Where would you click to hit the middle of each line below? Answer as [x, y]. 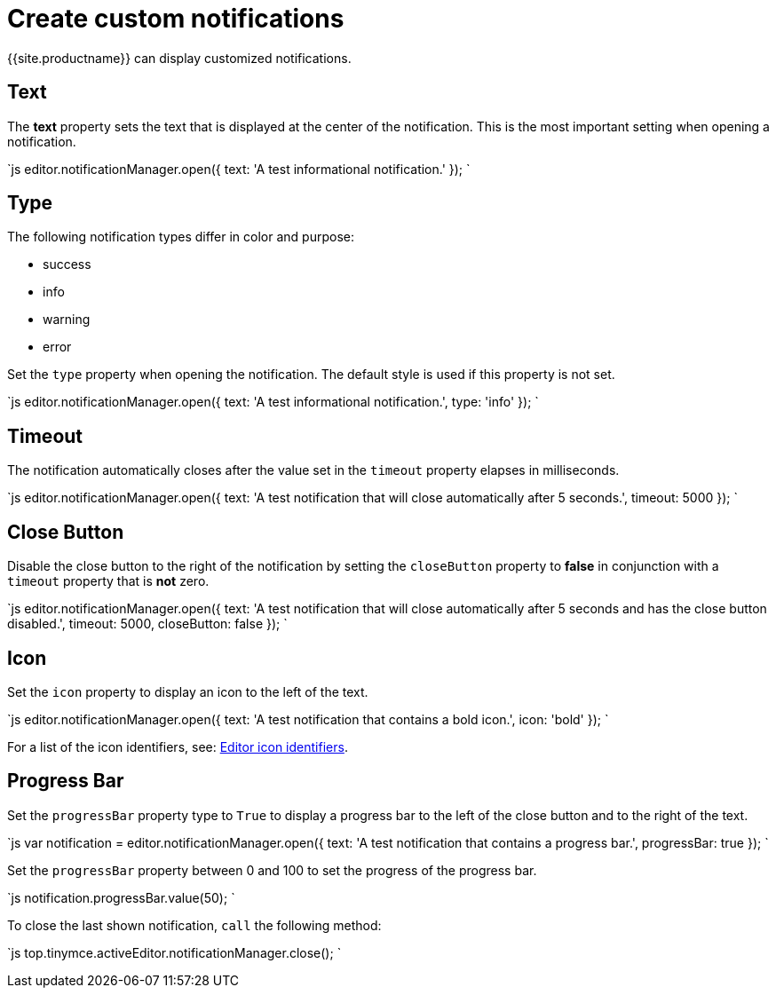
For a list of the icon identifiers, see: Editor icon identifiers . [178, 746]
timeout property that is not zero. [108, 581]
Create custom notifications [176, 19]
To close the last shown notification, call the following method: [194, 925]
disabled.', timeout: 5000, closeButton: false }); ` [147, 624]
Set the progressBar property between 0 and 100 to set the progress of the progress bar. [272, 870]
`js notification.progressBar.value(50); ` [121, 897]
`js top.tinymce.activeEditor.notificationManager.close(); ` [174, 952]
